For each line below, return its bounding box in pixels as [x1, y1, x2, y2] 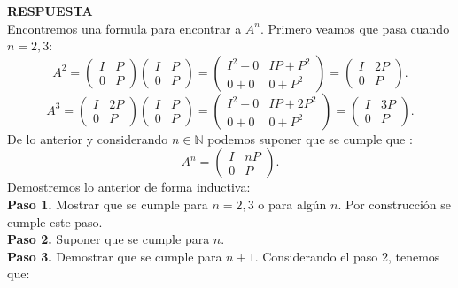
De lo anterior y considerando [7, 129, 168, 148]
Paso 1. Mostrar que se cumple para [7, 194, 208, 213]
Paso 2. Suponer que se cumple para [7, 230, 210, 248]
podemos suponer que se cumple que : [207, 129, 413, 148]
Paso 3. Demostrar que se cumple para [7, 246, 222, 265]
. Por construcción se [338, 194, 452, 213]
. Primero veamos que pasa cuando [260, 19, 450, 37]
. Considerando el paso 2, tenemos [254, 246, 440, 265]
